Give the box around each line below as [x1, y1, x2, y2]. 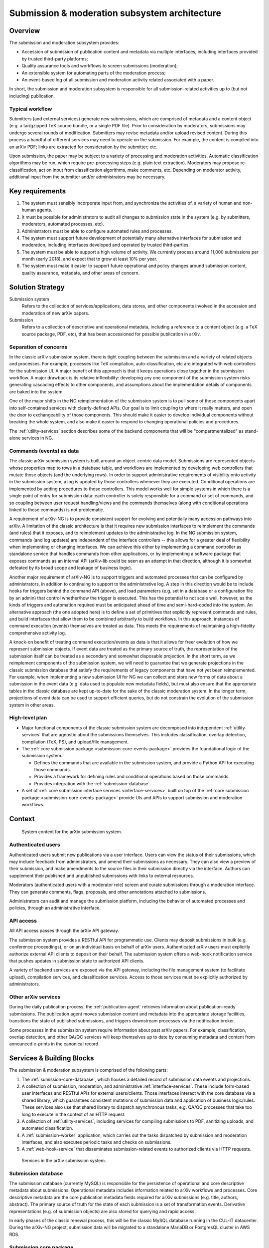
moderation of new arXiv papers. [21, 310, 90, 316]
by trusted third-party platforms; [21, 55, 88, 62]
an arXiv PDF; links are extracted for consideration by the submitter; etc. [9, 144, 158, 150]
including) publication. [9, 93, 55, 99]
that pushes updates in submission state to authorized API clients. [9, 958, 144, 964]
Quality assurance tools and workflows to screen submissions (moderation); [21, 63, 178, 69]
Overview [9, 26, 40, 35]
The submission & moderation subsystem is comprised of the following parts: [9, 1067, 168, 1073]
